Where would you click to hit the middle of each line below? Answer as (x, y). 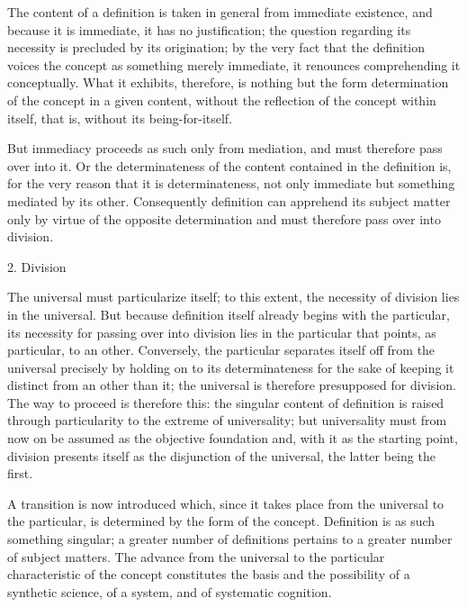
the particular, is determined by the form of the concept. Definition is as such (221, 521)
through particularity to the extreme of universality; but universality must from (227, 420)
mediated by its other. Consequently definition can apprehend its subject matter (229, 200)
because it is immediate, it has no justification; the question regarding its (209, 29)
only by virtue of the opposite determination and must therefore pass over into (224, 218)
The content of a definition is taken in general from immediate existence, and (220, 12)
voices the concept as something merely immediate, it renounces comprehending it (234, 64)
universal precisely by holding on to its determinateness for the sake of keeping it (231, 367)
